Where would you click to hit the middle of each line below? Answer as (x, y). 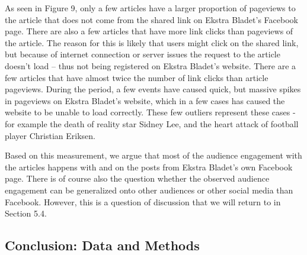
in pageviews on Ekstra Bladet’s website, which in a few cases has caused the (145, 100)
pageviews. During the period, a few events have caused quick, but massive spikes (153, 89)
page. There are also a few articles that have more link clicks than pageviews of (149, 31)
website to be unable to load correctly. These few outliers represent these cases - (150, 112)
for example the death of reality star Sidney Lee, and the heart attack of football (152, 123)
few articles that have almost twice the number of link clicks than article (137, 77)
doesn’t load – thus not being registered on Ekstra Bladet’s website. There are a (151, 65)
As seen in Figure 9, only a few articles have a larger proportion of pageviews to (150, 8)
